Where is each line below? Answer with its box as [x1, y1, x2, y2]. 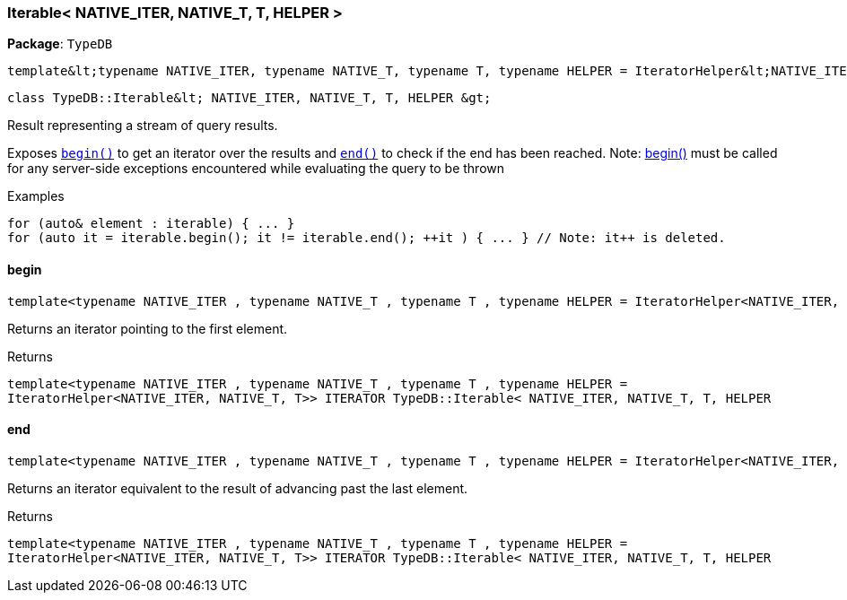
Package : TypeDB [7, 36, 113, 52]
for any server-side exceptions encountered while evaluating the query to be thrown [7, 161, 505, 177]
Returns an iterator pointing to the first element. [7, 320, 288, 336]
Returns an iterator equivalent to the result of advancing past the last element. [7, 480, 468, 496]
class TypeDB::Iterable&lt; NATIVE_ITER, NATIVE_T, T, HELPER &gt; [7, 91, 492, 106]
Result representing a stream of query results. [7, 117, 278, 134]
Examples [7, 188, 65, 204]
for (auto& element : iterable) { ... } [7, 216, 295, 231]
